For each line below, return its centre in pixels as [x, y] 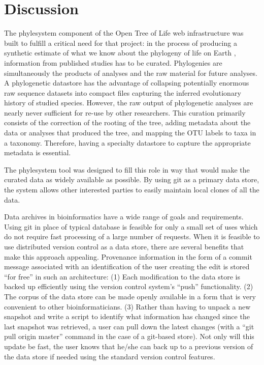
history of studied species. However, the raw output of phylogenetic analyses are [129, 103]
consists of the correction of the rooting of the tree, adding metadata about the [127, 122]
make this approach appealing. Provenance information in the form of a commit [128, 256]
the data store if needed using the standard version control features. [110, 356]
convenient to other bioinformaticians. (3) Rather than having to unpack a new [127, 306]
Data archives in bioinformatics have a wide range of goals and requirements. [124, 217]
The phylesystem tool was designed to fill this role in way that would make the [127, 169]
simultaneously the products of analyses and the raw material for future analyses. [131, 73]
